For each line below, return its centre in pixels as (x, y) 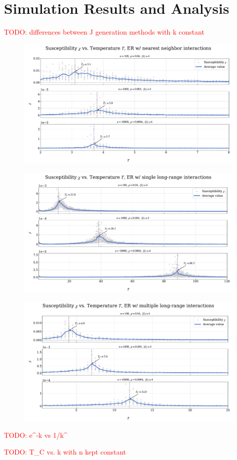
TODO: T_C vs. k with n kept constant (65, 451)
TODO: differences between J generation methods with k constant (104, 32)
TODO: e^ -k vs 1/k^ (36, 435)
